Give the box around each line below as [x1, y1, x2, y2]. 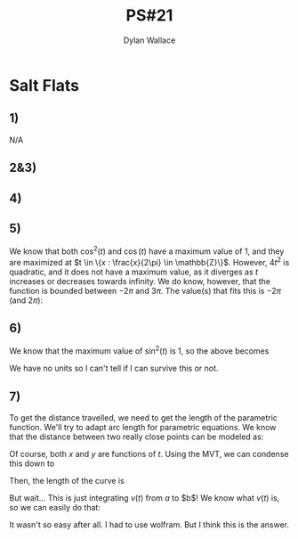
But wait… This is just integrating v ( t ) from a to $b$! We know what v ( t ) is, [9, 492, 280, 503]
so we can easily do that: [9, 502, 101, 512]
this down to [9, 458, 55, 469]
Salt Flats [9, 75, 80, 95]
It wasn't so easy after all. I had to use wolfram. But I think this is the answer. [9, 519, 290, 530]
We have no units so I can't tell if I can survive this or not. [9, 363, 219, 374]
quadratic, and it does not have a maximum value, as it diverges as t [9, 266, 259, 277]
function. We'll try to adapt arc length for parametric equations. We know [9, 421, 277, 432]
